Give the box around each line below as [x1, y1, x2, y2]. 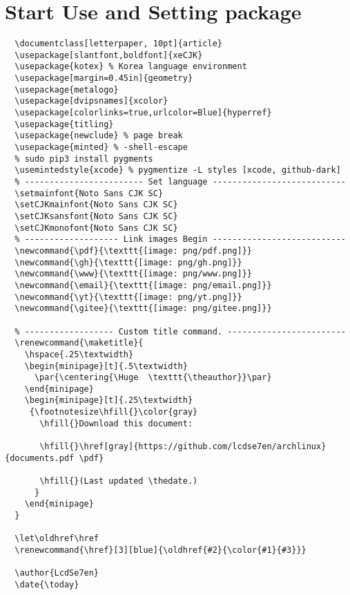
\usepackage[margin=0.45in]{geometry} [14, 73, 193, 84]
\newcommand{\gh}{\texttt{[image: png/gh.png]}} [14, 257, 242, 267]
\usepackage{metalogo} [14, 84, 119, 95]
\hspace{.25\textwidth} [24, 349, 134, 359]
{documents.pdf [5, 453, 75, 463]
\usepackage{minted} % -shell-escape [14, 142, 188, 153]
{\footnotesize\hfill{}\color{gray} [29, 407, 198, 417]
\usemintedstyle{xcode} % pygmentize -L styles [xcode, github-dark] [14, 165, 341, 176]
